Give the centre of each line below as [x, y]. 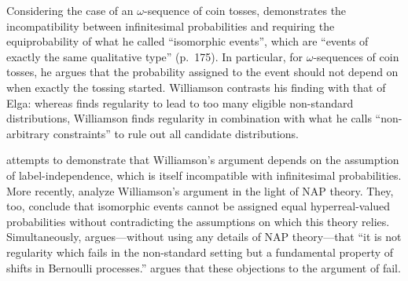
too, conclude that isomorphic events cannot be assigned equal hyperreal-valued [198, 206]
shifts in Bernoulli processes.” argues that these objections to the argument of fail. [204, 267]
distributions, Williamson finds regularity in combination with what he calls [189, 118]
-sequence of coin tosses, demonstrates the [245, 10]
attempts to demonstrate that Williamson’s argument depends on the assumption [203, 160]
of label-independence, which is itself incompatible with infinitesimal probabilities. [204, 175]
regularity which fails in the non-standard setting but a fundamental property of [200, 252]
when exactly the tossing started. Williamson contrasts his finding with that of [196, 87]
